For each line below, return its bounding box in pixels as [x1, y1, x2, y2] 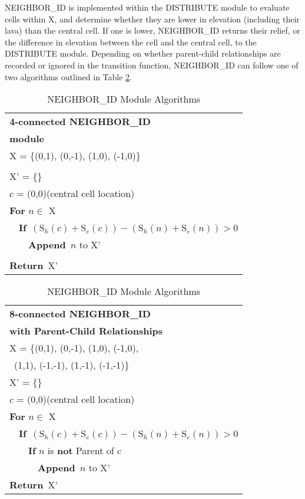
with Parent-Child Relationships [9, 324, 163, 338]
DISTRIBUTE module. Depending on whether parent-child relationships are [5, 47, 281, 60]
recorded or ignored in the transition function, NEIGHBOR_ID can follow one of [5, 58, 299, 71]
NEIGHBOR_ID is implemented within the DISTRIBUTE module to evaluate [5, 1, 290, 13]
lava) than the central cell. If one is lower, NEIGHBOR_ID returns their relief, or [5, 24, 300, 37]
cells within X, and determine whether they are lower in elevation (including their [5, 12, 300, 25]
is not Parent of [47, 444, 114, 458]
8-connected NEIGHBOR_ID [9, 307, 151, 321]
